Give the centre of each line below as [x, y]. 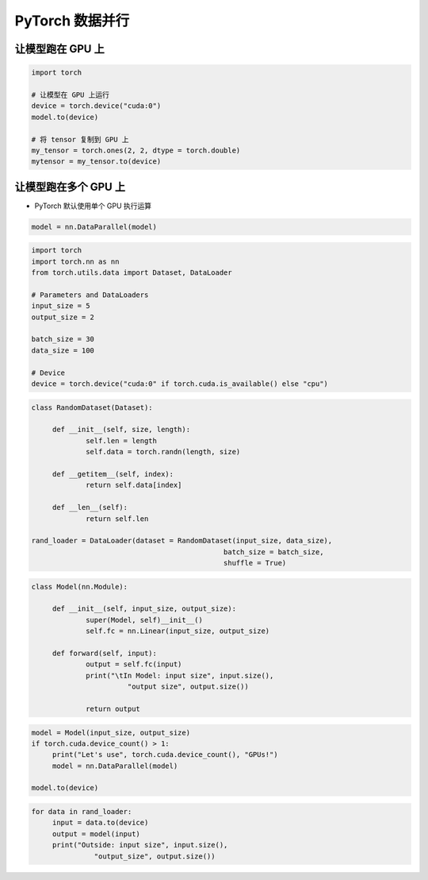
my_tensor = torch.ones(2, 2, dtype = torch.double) [136, 150]
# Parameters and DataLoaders [90, 295]
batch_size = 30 [63, 339]
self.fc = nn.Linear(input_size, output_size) [178, 631]
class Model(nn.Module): [80, 587]
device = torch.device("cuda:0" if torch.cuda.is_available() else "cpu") [180, 384]
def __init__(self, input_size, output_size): [144, 609]
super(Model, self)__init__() [145, 620]
